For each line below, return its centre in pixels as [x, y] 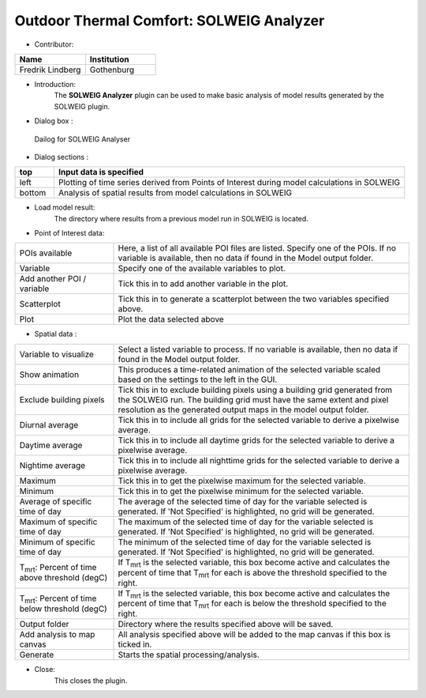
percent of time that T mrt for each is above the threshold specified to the [252, 573]
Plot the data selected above [171, 319]
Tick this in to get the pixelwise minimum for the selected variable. [241, 491]
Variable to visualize [57, 354]
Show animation [49, 374]
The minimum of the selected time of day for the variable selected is [245, 541]
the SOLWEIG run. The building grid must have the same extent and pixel [253, 399]
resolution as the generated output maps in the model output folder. [244, 409]
